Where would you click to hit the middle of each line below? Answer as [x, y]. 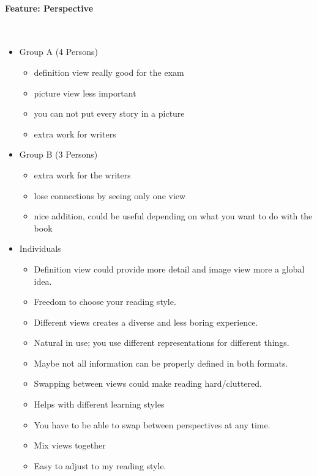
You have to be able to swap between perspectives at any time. [152, 424]
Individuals [40, 248]
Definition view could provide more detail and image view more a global [169, 269]
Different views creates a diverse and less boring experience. [146, 322]
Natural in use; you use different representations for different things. [162, 342]
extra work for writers [75, 134]
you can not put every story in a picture [109, 113]
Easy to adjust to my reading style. [100, 465]
